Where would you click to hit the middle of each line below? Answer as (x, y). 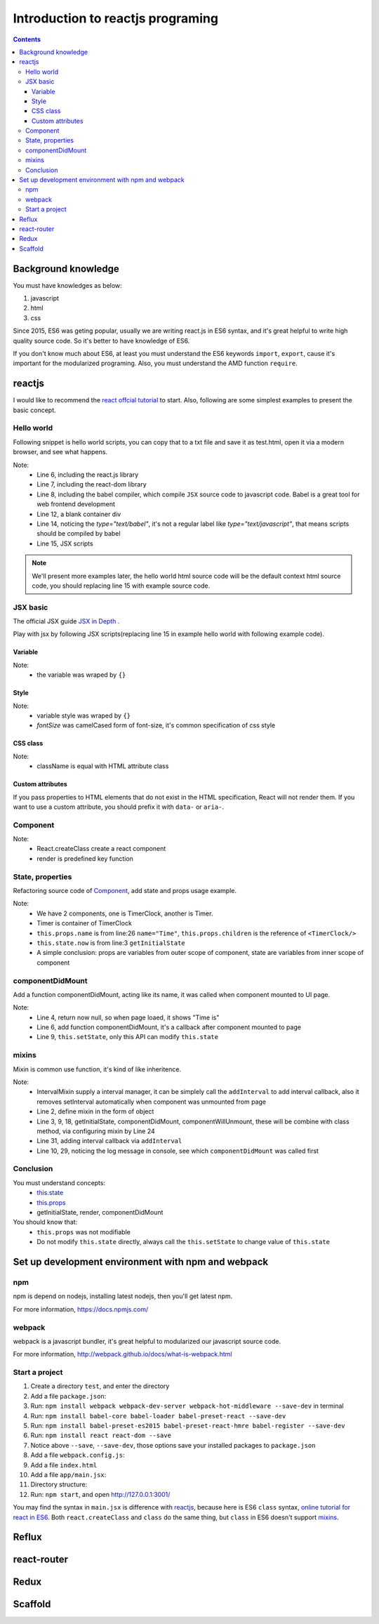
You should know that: (45, 1222)
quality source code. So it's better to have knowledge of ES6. (101, 341)
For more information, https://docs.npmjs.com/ (81, 1309)
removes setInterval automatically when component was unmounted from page (152, 1102)
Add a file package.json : (68, 1396)
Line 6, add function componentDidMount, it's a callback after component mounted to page (169, 1027)
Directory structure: (59, 1484)
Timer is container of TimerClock (85, 923)
